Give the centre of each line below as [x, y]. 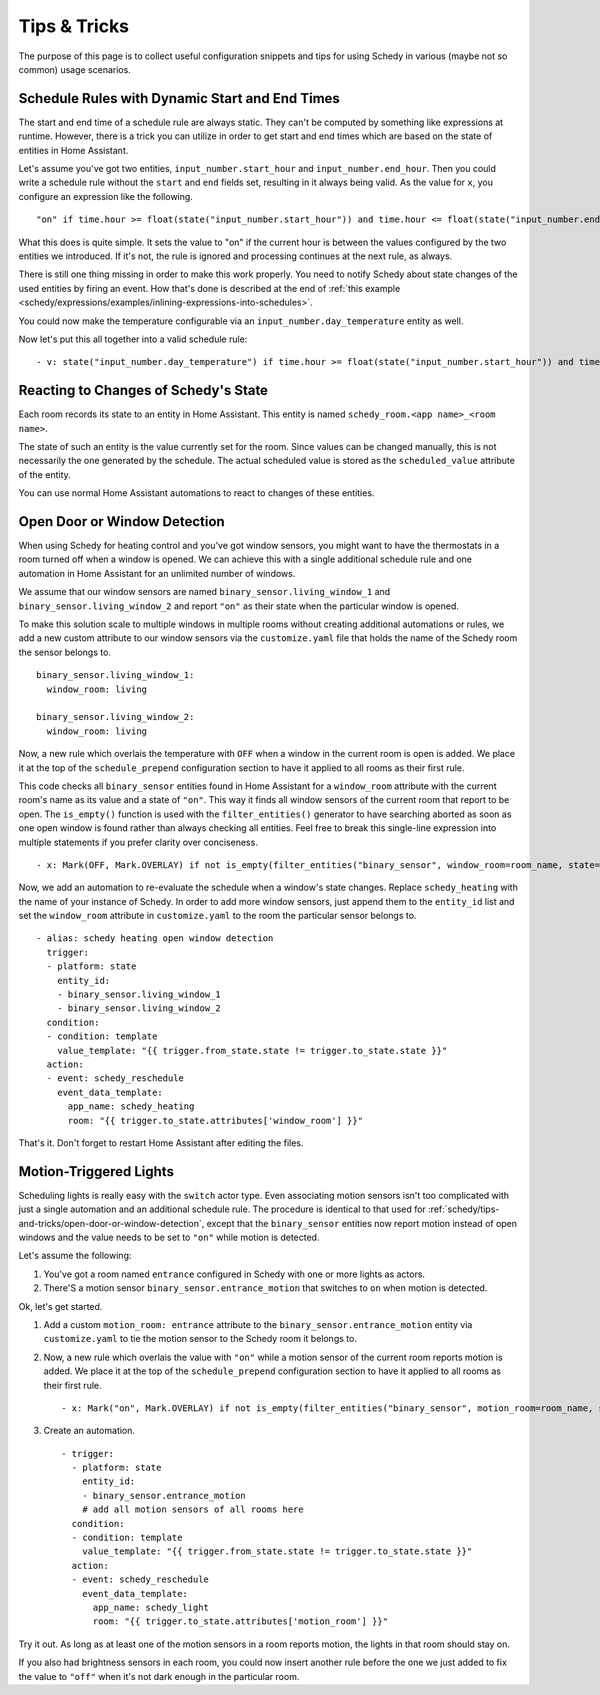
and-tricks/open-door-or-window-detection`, [111, 1223]
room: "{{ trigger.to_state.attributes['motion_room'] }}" [240, 1621]
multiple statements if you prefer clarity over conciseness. [138, 842]
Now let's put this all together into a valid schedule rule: [133, 339]
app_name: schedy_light [151, 1607]
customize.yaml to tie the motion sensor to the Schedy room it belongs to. [200, 1339]
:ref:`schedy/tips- [464, 1209]
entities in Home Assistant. [73, 150]
